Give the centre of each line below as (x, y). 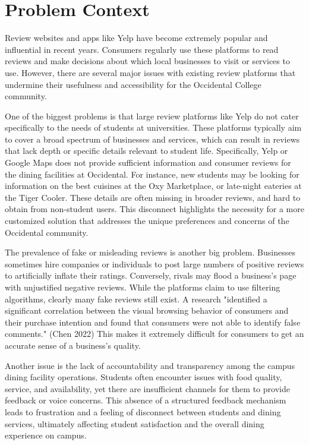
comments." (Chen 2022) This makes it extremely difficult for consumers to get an (154, 334)
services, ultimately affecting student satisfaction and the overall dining (135, 423)
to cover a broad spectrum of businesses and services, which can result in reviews (152, 139)
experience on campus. (46, 435)
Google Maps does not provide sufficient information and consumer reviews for (148, 162)
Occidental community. (47, 232)
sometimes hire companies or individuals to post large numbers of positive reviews (154, 263)
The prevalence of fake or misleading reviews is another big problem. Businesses (150, 252)
